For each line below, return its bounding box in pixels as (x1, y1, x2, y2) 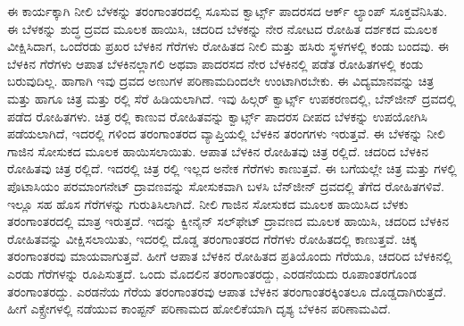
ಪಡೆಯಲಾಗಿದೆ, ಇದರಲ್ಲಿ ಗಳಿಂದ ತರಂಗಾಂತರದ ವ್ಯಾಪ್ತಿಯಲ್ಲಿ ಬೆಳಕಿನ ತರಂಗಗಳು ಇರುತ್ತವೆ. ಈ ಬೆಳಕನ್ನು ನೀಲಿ (7, 124, 445, 143)
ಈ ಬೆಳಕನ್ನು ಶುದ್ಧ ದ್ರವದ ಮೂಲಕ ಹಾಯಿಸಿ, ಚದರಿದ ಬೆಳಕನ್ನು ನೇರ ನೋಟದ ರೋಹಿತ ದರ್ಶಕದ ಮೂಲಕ (7, 19, 438, 38)
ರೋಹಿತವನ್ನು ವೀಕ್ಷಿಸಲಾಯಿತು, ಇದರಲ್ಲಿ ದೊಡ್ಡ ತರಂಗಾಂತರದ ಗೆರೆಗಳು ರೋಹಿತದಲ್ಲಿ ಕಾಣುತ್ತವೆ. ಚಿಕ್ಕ (7, 229, 418, 247)
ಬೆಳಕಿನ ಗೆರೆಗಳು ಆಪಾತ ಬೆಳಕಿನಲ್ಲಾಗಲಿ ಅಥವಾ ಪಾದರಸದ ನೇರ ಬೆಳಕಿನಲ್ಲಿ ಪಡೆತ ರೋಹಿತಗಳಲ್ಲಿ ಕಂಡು (7, 54, 424, 72)
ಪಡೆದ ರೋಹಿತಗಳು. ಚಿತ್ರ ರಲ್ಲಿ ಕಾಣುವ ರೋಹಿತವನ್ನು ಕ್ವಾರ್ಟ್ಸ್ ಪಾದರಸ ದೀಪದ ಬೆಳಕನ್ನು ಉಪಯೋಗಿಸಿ (7, 106, 428, 125)
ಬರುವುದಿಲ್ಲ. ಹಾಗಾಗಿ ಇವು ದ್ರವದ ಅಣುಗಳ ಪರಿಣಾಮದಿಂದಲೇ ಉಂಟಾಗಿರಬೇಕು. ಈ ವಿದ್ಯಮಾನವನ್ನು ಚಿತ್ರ (7, 71, 435, 90)
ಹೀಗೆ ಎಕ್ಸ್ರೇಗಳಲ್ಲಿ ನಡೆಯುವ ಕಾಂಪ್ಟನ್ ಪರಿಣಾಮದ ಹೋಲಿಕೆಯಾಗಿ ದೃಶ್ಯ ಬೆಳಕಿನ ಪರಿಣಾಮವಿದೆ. (7, 299, 391, 318)
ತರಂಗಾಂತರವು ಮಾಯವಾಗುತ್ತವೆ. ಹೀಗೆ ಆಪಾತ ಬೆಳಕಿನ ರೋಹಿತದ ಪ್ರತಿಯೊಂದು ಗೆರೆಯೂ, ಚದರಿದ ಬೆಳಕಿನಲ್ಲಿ (7, 247, 452, 265)
